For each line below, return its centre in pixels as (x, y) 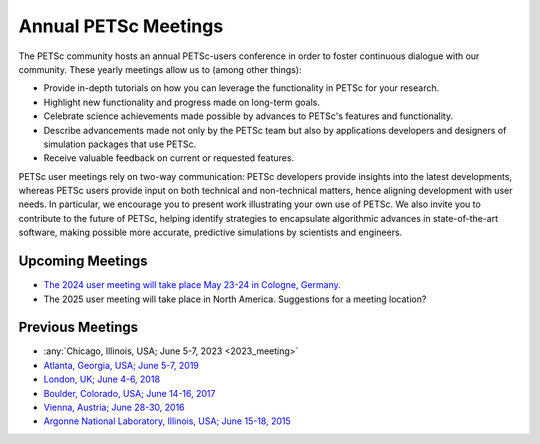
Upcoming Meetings (83, 261)
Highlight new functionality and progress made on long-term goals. (181, 102)
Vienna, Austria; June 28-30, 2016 (114, 407)
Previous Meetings (78, 327)
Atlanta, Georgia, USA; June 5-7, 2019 (121, 365)
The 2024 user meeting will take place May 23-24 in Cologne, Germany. (192, 285)
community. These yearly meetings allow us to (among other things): (160, 69)
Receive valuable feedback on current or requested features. (169, 158)
